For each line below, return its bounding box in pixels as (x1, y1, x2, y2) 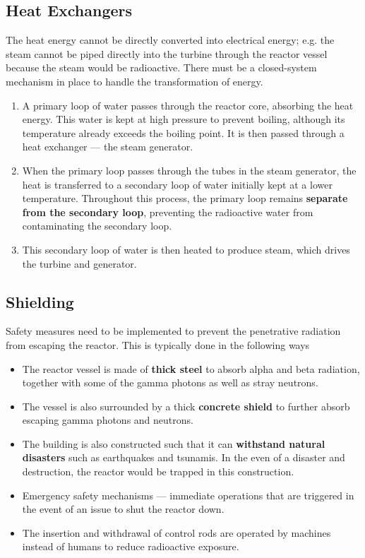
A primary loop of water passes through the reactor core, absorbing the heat (22, 97, 354, 112)
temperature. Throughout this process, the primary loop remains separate (22, 191, 348, 206)
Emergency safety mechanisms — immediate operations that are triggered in (22, 487, 354, 502)
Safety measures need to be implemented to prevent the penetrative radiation (6, 323, 341, 338)
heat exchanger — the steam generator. (22, 139, 193, 154)
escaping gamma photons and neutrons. (22, 412, 193, 427)
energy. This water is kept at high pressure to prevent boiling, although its (22, 112, 345, 126)
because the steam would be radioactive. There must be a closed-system (6, 60, 317, 75)
